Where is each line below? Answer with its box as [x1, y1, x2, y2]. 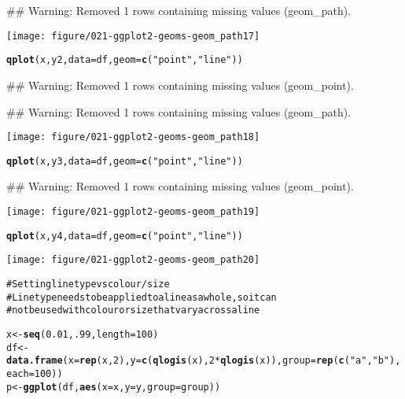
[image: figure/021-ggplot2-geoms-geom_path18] [6, 131, 260, 143]
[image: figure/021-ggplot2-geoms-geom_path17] [6, 30, 260, 42]
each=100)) [6, 368, 63, 379]
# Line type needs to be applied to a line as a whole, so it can [6, 291, 277, 303]
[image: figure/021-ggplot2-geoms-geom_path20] [6, 254, 260, 266]
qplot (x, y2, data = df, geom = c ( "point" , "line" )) [6, 54, 243, 66]
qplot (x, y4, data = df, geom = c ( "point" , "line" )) [6, 230, 243, 242]
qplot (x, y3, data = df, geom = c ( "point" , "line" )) [6, 155, 243, 167]
